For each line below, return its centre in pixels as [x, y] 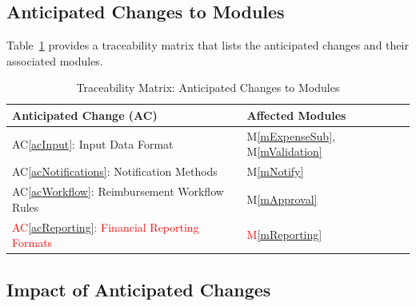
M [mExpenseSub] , [291, 135]
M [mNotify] [275, 171]
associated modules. [55, 60]
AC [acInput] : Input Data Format [93, 143]
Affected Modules [296, 115]
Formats [32, 242]
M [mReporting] [284, 234]
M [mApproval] [282, 199]
